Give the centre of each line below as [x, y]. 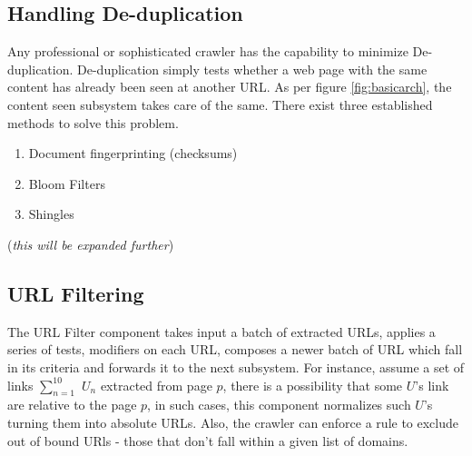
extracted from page [156, 385]
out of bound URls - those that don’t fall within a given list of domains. [208, 440]
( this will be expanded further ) [91, 244]
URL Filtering [76, 293]
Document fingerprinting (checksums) [133, 153]
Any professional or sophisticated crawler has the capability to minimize [208, 51]
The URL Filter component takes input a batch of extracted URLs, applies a [221, 331]
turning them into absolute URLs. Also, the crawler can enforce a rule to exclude [233, 422]
